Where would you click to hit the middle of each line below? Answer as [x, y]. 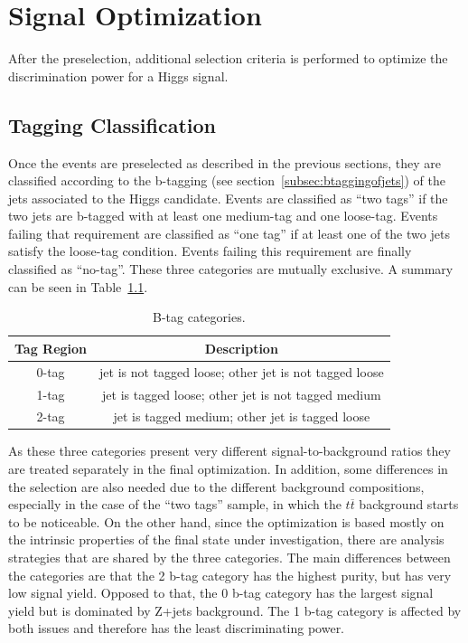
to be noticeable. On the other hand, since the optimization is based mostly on [226, 521]
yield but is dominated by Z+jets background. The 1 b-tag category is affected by [235, 610]
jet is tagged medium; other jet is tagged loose [242, 416]
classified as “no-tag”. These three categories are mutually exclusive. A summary [231, 269]
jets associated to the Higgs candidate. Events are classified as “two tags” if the [228, 198]
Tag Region [51, 348]
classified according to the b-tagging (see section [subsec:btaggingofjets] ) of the [227, 180]
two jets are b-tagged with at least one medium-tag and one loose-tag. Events [223, 216]
